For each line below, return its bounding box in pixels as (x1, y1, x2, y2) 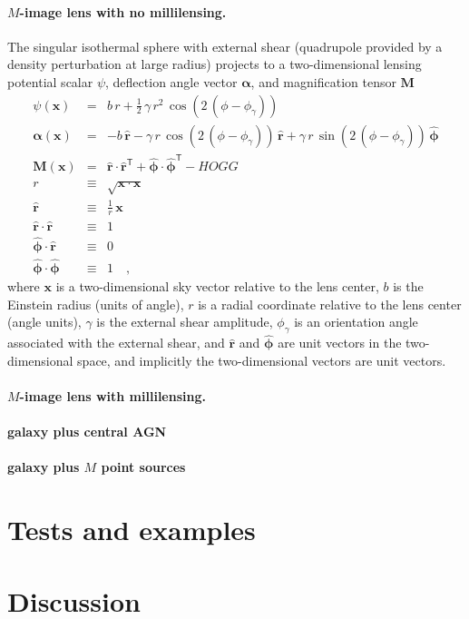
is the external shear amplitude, (96, 312, 273, 331)
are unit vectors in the (278, 333, 402, 352)
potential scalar (7, 72, 93, 91)
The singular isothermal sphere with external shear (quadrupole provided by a (7, 36, 443, 55)
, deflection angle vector (105, 72, 238, 91)
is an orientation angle (294, 312, 418, 331)
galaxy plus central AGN (7, 422, 167, 441)
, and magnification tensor (250, 72, 396, 91)
